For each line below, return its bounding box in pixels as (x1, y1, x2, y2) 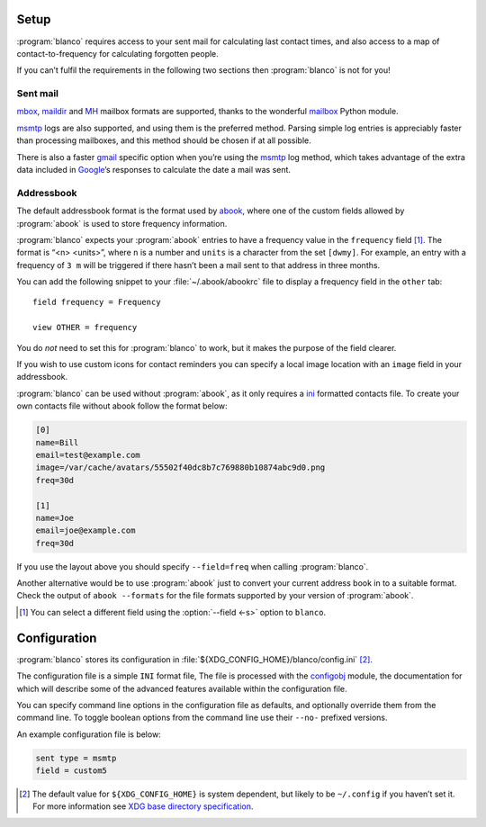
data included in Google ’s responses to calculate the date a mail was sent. (16, 165, 292, 175)
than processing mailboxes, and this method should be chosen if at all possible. (16, 135, 311, 146)
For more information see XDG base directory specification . (32, 801, 254, 812)
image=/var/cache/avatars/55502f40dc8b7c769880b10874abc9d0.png (35, 463, 326, 472)
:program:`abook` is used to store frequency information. (16, 218, 228, 229)
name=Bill (35, 437, 79, 447)
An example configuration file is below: (16, 729, 161, 740)
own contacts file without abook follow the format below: (16, 400, 229, 411)
